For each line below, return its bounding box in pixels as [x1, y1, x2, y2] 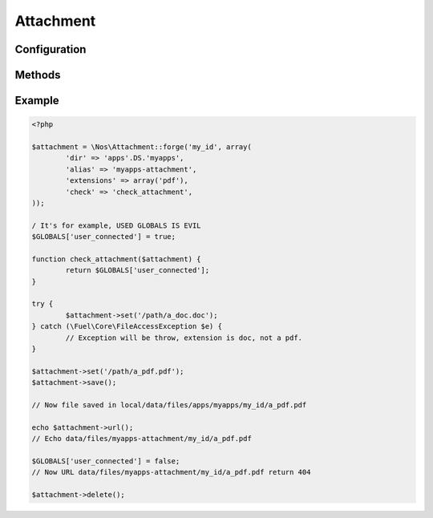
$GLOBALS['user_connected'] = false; [31, 456, 180, 465]
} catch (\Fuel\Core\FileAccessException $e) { [31, 322, 222, 331]
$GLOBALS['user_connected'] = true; [31, 233, 176, 241]
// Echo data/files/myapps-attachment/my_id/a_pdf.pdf [31, 434, 252, 443]
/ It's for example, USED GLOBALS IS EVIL [31, 221, 201, 230]
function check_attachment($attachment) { [31, 254, 201, 264]
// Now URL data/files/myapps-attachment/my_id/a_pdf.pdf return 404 [31, 467, 311, 477]
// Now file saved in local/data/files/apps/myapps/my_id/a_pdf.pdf [31, 400, 307, 409]
